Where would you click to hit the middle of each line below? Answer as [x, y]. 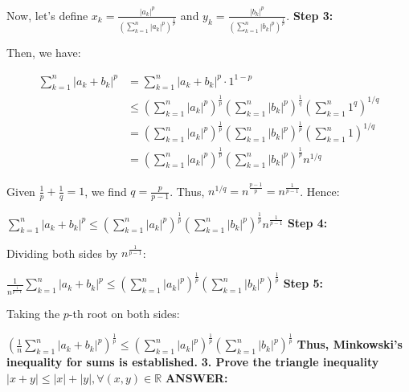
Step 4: [307, 223]
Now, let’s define [47, 15]
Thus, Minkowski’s [350, 344]
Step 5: [303, 283]
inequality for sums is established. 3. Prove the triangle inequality [193, 362]
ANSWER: [196, 377]
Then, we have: [44, 52]
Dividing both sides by [62, 253]
